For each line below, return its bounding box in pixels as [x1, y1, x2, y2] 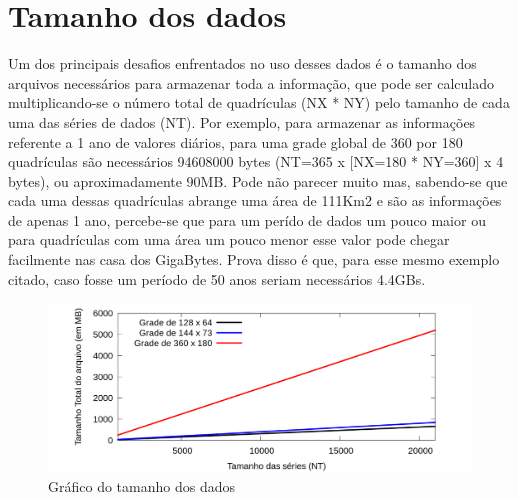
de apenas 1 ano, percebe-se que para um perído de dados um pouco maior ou [8, 209, 486, 230]
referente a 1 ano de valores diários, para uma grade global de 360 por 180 [8, 131, 463, 152]
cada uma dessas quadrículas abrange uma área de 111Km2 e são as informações [8, 190, 502, 211]
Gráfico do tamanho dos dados [48, 476, 235, 497]
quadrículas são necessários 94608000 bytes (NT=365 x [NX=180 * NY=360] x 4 [8, 151, 504, 172]
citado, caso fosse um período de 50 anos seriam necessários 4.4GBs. [8, 268, 426, 289]
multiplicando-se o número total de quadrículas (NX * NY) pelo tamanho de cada [8, 92, 510, 113]
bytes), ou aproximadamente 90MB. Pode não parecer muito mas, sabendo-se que [8, 170, 508, 191]
